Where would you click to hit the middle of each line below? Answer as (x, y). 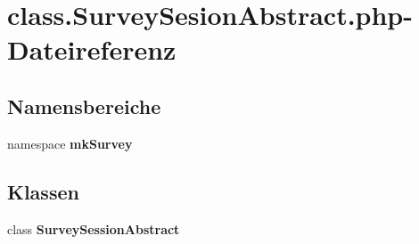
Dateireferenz (92, 49)
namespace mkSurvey (70, 143)
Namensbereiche (84, 106)
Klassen (43, 191)
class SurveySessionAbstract (94, 228)
